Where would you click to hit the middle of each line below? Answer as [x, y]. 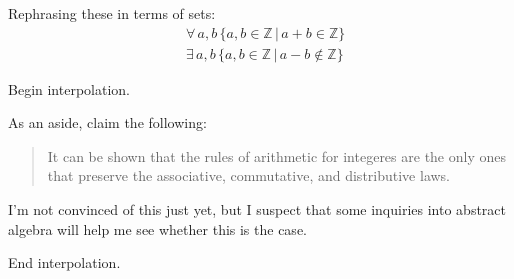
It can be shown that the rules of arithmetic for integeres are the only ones [276, 155]
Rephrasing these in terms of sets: [112, 13]
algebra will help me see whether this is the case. [157, 228]
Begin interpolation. [69, 88]
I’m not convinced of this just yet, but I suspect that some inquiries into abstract [257, 209]
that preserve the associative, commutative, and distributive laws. [249, 175]
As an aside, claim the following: [107, 122]
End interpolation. [64, 262]
